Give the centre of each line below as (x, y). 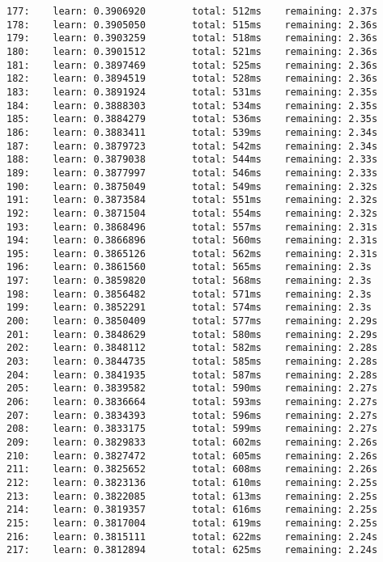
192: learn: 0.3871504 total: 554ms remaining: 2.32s (192, 213)
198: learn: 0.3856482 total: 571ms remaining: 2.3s (189, 294)
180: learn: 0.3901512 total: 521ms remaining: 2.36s (192, 51)
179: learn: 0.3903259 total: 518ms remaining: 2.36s (192, 38)
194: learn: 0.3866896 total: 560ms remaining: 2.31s (192, 241)
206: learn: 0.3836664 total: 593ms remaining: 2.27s (192, 402)
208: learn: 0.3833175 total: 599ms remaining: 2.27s (192, 429)
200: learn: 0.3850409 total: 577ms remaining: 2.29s (192, 321)
